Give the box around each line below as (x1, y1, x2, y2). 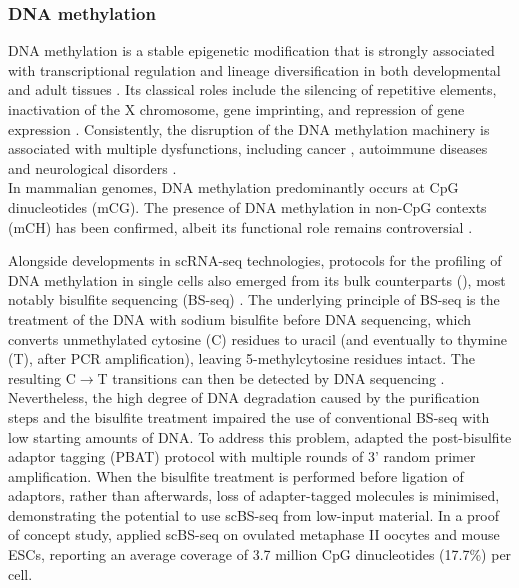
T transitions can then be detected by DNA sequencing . (97, 367, 445, 388)
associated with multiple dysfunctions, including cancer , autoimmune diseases (8, 138, 488, 159)
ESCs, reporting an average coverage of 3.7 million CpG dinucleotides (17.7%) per (8, 544, 512, 565)
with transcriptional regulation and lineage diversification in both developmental (8, 59, 501, 80)
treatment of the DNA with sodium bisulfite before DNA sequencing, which (8, 308, 472, 329)
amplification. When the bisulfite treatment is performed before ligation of (8, 465, 464, 486)
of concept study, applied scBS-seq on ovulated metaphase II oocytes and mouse (8, 524, 500, 545)
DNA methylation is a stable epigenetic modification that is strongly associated (8, 40, 495, 61)
